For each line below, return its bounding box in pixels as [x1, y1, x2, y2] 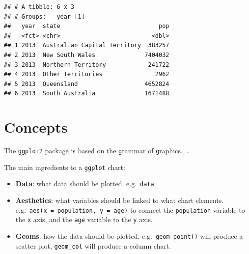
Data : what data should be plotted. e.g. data [15, 178, 154, 189]
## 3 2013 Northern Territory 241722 [4, 61, 169, 68]
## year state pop [4, 23, 169, 30]
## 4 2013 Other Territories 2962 [4, 71, 169, 78]
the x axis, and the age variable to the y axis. [15, 214, 153, 225]
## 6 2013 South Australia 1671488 [4, 90, 169, 97]
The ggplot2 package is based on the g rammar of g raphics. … [4, 145, 190, 156]
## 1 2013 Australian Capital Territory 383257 [4, 42, 169, 49]
